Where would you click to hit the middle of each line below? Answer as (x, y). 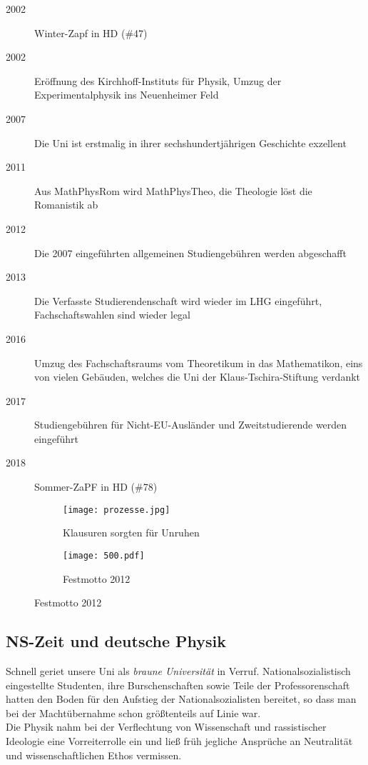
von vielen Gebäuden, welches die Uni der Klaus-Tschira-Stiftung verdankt (198, 377)
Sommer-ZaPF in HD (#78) (96, 487)
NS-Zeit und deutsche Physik (116, 641)
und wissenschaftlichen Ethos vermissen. (94, 755)
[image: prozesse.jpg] (117, 510)
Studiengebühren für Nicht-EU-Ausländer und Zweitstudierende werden (191, 425)
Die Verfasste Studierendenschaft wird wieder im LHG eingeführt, (178, 300)
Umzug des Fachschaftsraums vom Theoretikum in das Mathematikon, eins (199, 362)
